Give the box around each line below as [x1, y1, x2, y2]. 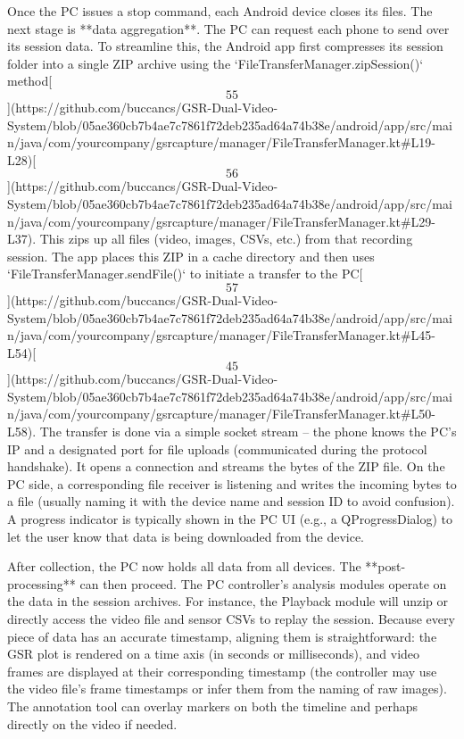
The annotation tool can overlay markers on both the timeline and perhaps [7, 696, 418, 715]
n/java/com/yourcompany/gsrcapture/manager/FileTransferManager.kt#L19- [7, 133, 435, 152]
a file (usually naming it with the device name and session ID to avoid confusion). [7, 492, 455, 511]
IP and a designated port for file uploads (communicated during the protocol [7, 439, 427, 458]
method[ [7, 71, 53, 90]
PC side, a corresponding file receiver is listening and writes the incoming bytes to [7, 474, 457, 493]
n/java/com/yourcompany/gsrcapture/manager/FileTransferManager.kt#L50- [7, 404, 435, 423]
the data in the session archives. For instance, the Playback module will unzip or [7, 592, 449, 610]
